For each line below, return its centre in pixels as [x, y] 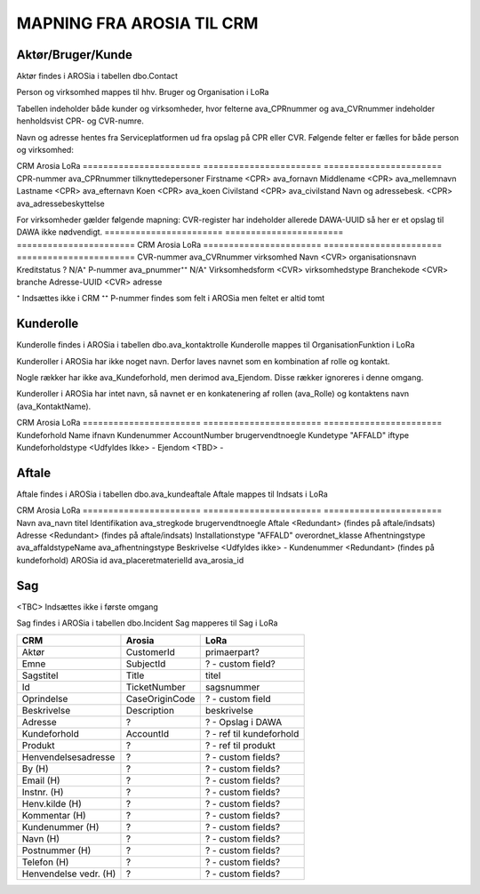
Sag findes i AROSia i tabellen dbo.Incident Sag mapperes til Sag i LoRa [147, 623]
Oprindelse [45, 698]
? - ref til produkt [240, 745]
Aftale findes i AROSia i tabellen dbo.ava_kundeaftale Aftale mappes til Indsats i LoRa [172, 494]
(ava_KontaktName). [54, 406]
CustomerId [150, 651]
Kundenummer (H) [60, 826]
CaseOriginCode [160, 698]
